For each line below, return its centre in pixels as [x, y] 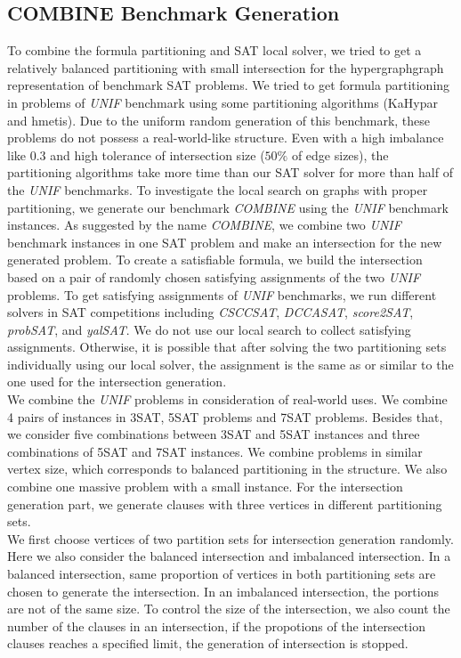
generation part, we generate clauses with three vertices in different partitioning [225, 504]
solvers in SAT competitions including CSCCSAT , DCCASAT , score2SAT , [210, 312]
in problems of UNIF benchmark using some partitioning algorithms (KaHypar [222, 102]
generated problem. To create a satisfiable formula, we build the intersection [215, 260]
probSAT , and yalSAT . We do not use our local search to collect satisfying [209, 329]
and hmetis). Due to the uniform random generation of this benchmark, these [219, 120]
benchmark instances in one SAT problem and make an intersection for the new [225, 242]
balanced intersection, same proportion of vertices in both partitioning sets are [222, 574]
